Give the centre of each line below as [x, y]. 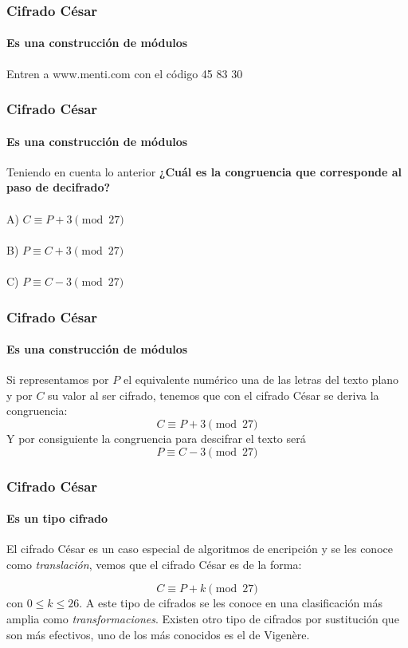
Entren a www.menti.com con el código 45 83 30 [125, 73]
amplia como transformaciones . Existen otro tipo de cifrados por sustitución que [203, 619]
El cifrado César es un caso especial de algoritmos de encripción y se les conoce [200, 549]
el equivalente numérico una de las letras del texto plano [261, 379]
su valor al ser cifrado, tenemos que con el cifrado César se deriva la [214, 395]
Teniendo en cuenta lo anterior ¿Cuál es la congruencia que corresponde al [204, 171]
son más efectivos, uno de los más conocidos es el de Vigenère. [158, 634]
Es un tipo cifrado [57, 518]
